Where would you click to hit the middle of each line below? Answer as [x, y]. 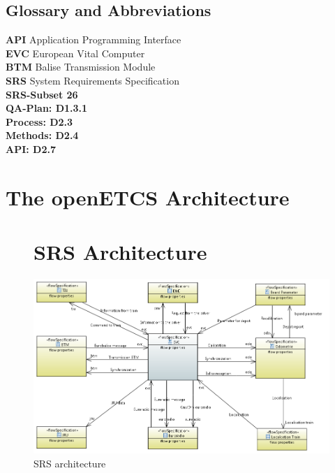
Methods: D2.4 [42, 135]
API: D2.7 [31, 148]
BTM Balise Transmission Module [81, 67]
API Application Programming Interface [94, 39]
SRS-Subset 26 [42, 94]
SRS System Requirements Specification [92, 80]
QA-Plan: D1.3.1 [47, 108]
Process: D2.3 [39, 121]
